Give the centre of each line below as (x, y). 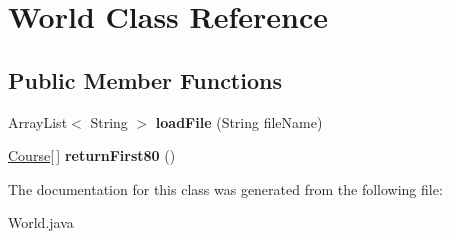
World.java (41, 222)
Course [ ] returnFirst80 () (92, 155)
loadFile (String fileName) (239, 121)
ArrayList (38, 121)
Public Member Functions (145, 79)
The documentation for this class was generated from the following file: (225, 188)
